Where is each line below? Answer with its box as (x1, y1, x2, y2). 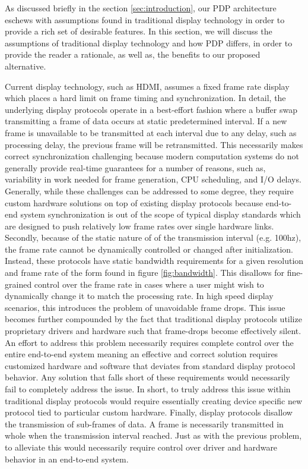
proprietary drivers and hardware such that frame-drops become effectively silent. (5, 325, 301, 337)
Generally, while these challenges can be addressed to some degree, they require (5, 184, 294, 197)
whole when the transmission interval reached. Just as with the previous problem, (5, 429, 302, 442)
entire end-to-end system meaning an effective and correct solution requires (5, 348, 278, 360)
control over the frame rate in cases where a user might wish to (34, 278, 264, 290)
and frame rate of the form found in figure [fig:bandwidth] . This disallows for (5, 266, 285, 279)
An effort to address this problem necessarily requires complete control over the (5, 336, 294, 348)
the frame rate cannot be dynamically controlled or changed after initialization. (5, 243, 293, 255)
